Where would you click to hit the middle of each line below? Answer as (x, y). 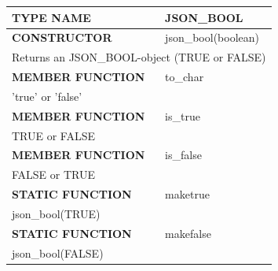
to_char (185, 77)
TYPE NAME (51, 17)
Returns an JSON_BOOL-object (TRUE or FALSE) (139, 57)
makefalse (188, 233)
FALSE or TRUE (54, 174)
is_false (183, 155)
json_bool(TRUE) (56, 213)
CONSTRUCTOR (62, 37)
